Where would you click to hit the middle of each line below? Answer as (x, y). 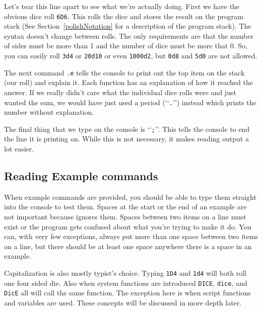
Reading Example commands (81, 176)
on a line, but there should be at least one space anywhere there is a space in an (128, 246)
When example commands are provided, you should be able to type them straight (130, 197)
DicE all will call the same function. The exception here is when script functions (127, 293)
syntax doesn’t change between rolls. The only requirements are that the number (129, 35)
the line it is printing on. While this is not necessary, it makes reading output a (126, 139)
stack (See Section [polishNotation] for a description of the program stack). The (128, 26)
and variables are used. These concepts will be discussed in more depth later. (123, 302)
